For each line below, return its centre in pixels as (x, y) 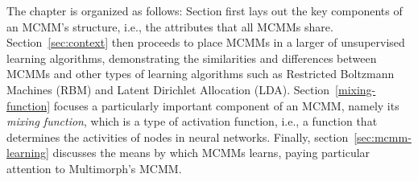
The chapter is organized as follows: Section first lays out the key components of (205, 10)
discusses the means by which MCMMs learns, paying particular (211, 153)
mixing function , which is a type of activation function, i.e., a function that (192, 121)
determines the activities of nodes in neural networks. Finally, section (178, 136)
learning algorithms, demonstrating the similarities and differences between (192, 58)
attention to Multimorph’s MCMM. (94, 168)
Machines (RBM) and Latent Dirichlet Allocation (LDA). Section (168, 89)
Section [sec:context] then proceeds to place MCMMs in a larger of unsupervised (206, 42)
